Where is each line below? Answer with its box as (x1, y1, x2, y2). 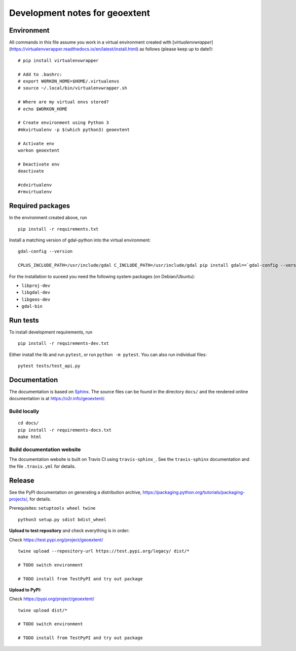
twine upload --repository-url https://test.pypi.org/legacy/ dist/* (18, 548, 190, 554)
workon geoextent (18, 147, 60, 153)
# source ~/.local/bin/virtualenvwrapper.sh (18, 85, 128, 91)
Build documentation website (9, 446, 81, 453)
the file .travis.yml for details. (9, 463, 76, 469)
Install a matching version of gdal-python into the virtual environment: (9, 237, 151, 243)
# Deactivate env (18, 161, 60, 167)
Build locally (9, 408, 39, 415)
